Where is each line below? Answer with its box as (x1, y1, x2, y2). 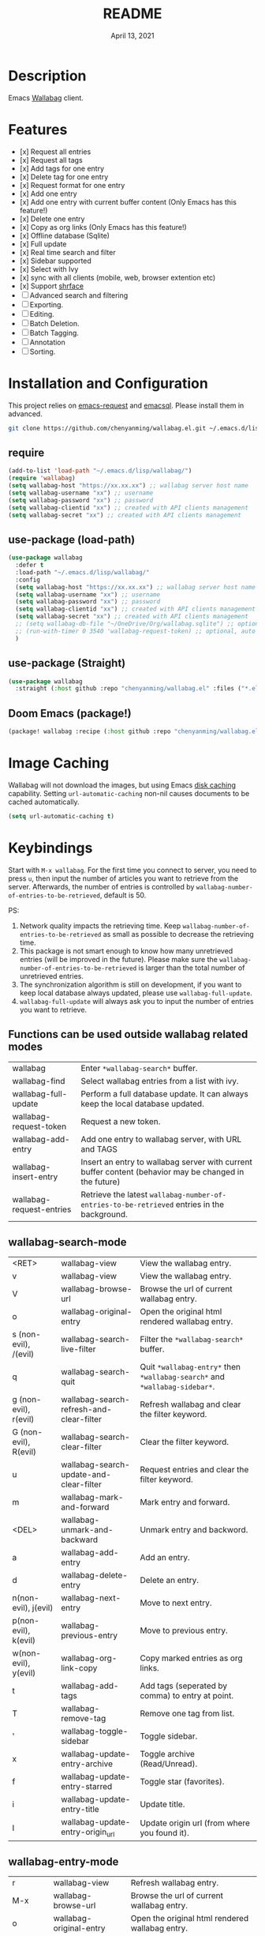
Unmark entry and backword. (140, 1524, 248, 1536)
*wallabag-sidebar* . (140, 1382, 215, 1393)
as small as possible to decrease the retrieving (103, 929, 254, 938)
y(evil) (12, 1667, 36, 1678)
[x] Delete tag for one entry (19, 171, 109, 182)
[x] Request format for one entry (19, 180, 125, 190)
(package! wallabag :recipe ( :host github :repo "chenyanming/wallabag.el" (8, 727, 263, 735)
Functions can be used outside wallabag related (8, 1028, 248, 1041)
